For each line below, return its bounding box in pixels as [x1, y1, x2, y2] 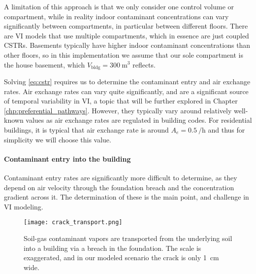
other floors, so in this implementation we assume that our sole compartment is [4, 49, 243, 60]
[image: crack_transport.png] [24, 219, 123, 226]
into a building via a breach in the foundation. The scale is [24, 242, 201, 253]
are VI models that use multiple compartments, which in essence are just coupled [4, 30, 249, 40]
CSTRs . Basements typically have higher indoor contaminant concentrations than [4, 40, 251, 50]
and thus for [208, 124, 245, 135]
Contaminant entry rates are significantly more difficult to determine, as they [4, 172, 237, 182]
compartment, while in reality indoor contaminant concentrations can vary [4, 11, 229, 21]
